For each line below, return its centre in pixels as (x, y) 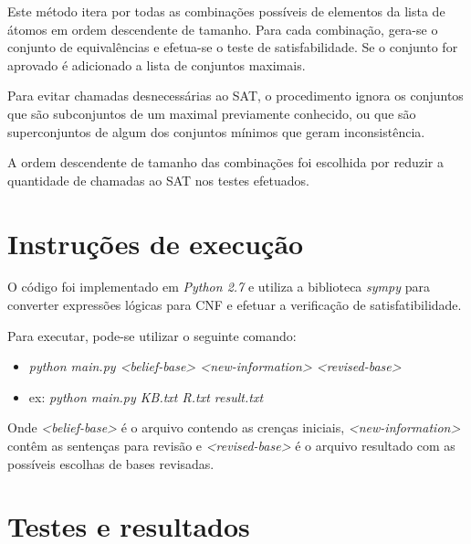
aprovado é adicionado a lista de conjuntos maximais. (157, 64)
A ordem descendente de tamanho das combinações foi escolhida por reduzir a (225, 162)
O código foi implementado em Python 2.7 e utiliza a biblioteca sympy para (219, 287)
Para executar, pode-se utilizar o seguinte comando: (152, 335)
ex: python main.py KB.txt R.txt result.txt (146, 396)
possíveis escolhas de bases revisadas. (111, 463)
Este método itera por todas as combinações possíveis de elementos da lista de (226, 11)
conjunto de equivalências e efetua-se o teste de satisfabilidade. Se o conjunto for (233, 47)
